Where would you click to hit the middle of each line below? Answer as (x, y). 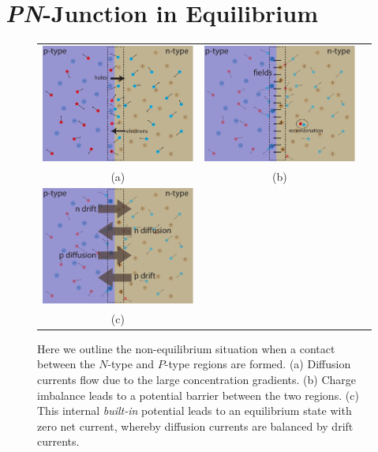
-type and (131, 364)
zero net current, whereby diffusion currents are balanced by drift (195, 426)
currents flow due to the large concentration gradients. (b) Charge (197, 380)
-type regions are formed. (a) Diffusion (258, 364)
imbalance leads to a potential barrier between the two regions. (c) (198, 395)
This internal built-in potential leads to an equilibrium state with (195, 411)
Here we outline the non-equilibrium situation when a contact (186, 348)
